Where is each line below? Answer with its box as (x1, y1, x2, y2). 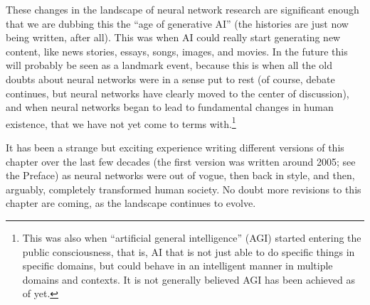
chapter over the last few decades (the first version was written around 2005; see (6, 154, 356, 168)
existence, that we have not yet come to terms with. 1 (6, 114, 236, 131)
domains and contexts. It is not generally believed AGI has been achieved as (22, 272, 355, 287)
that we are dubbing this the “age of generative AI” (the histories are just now (6, 16, 349, 31)
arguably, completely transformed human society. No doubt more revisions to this (6, 181, 361, 196)
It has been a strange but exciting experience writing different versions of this (6, 140, 344, 154)
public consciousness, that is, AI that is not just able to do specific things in (22, 244, 355, 259)
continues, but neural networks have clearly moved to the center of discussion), (6, 85, 349, 100)
